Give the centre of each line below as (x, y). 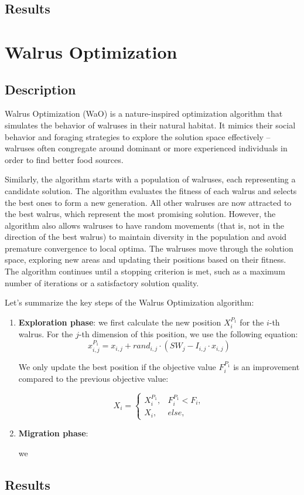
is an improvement (267, 366)
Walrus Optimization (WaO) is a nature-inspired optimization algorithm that (144, 113)
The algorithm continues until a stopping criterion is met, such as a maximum (145, 271)
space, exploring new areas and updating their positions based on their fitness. (146, 260)
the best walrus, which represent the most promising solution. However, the (140, 214)
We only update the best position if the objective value (117, 366)
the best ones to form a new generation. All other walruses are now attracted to (148, 202)
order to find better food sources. (64, 159)
